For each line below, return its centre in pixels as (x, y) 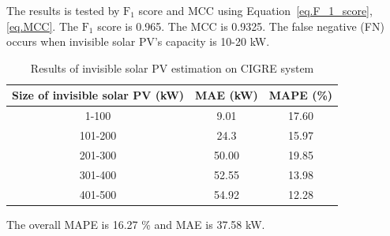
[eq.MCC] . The (43, 26)
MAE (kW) (227, 95)
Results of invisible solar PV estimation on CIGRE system (172, 67)
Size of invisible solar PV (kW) (98, 95)
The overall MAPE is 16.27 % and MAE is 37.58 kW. (136, 224)
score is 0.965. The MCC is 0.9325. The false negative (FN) (241, 26)
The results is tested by (63, 10)
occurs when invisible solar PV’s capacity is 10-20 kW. (138, 41)
